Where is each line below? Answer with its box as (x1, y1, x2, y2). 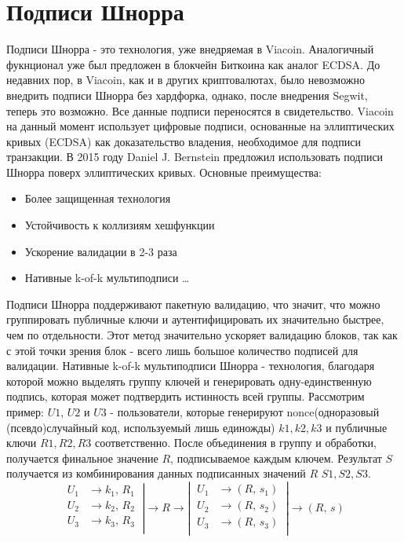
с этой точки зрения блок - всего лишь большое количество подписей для (6, 342, 359, 358)
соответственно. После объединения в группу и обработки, (94, 434, 377, 451)
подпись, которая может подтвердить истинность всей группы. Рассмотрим (6, 388, 365, 405)
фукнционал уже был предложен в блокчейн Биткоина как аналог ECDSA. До (6, 56, 380, 72)
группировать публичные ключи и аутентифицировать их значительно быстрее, (6, 311, 384, 328)
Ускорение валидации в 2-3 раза (24, 243, 177, 259)
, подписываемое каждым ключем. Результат (170, 449, 382, 466)
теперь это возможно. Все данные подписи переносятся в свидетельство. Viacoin (6, 102, 394, 119)
